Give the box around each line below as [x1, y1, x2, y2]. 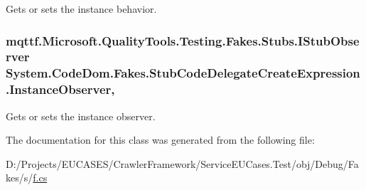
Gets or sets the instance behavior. [6, 1, 157, 16]
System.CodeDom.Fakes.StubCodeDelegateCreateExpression [6, 64, 360, 82]
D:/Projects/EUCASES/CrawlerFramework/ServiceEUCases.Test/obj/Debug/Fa [6, 156, 359, 171]
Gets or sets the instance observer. [6, 108, 156, 123]
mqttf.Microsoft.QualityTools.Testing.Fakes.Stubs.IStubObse [6, 31, 360, 49]
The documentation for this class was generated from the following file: [6, 132, 315, 147]
